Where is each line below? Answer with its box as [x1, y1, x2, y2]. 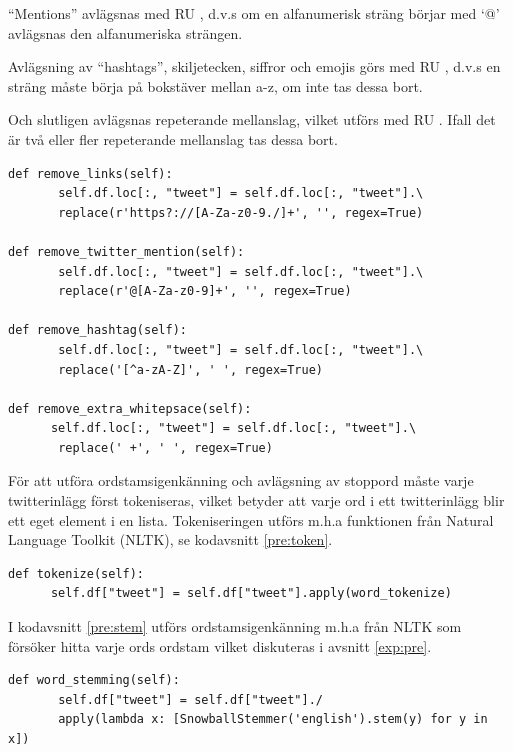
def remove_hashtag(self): [8, 323, 187, 338]
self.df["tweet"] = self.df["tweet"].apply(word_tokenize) [50, 586, 452, 601]
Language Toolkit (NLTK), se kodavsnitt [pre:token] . [8, 529, 333, 550]
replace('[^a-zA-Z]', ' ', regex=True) [58, 362, 323, 377]
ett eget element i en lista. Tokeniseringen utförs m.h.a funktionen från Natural [8, 509, 494, 530]
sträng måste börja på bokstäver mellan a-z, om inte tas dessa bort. [8, 75, 423, 96]
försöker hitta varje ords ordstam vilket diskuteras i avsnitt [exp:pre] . [8, 635, 432, 656]
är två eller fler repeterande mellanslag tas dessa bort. [8, 128, 338, 149]
